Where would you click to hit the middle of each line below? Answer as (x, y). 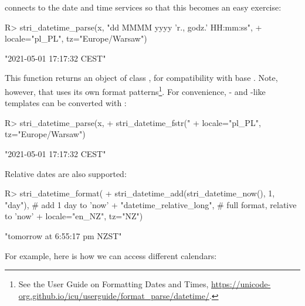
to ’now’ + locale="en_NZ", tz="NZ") (74, 216)
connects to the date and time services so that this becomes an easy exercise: (143, 7)
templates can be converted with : (66, 103)
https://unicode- (241, 284)
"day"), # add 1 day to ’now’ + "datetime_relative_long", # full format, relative (151, 204)
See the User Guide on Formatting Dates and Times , (113, 284)
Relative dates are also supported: (66, 173)
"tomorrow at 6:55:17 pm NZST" (63, 235)
